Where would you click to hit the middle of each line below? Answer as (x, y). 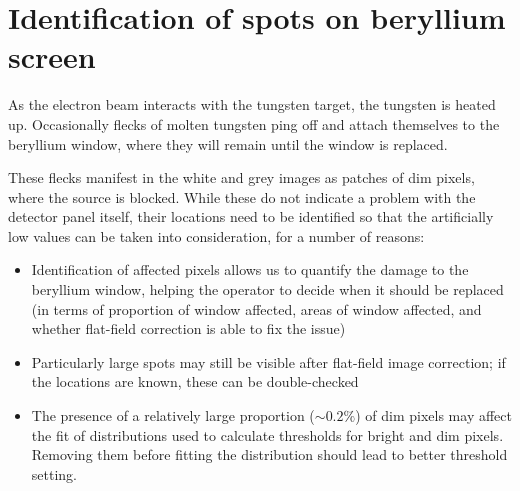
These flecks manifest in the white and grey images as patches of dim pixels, (241, 177)
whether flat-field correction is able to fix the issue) (188, 328)
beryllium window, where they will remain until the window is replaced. (228, 143)
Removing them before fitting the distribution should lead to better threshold (269, 454)
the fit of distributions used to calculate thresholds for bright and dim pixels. (267, 434)
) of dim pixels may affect (433, 415)
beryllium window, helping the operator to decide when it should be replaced (267, 289)
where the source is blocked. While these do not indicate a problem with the (242, 196)
